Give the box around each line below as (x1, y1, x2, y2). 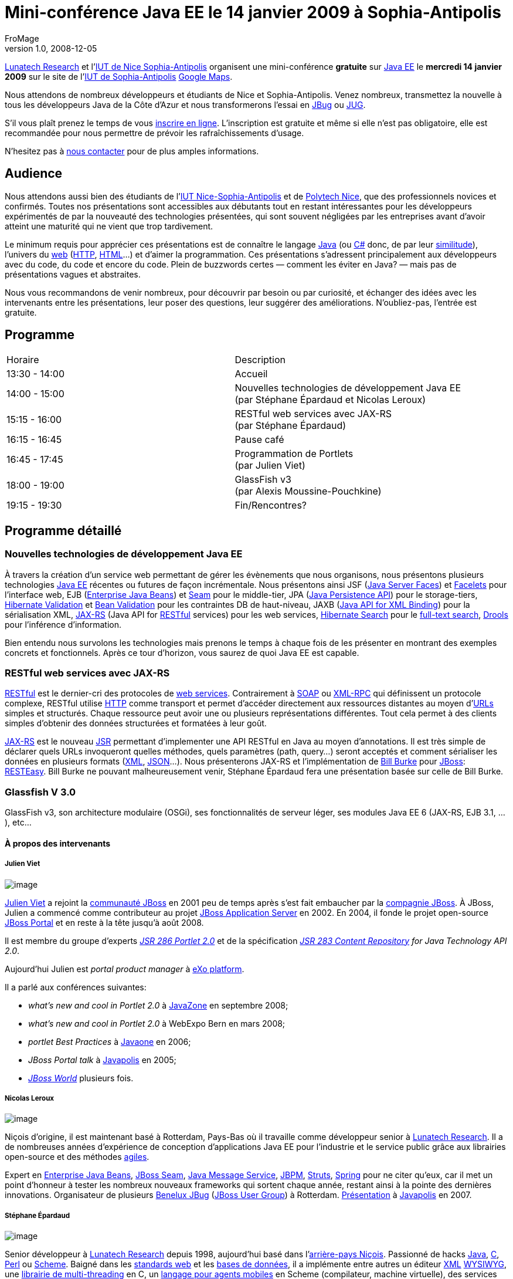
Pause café (235, 434, 284, 446)
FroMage (5, 33, 39, 43)
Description (235, 354, 286, 366)
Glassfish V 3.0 (5, 786, 76, 798)
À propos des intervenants (5, 838, 111, 848)
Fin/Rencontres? (235, 499, 307, 512)
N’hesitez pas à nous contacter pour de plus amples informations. (5, 146, 259, 156)
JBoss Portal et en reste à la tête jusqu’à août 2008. (5, 917, 204, 928)
